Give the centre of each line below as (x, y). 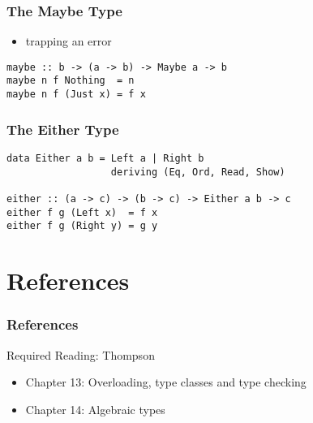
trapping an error (69, 41)
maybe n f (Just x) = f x (76, 95)
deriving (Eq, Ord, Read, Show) (198, 172)
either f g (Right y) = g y (82, 226)
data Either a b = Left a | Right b (105, 158)
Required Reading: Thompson (81, 354)
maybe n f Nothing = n (71, 81)
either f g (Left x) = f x (82, 212)
